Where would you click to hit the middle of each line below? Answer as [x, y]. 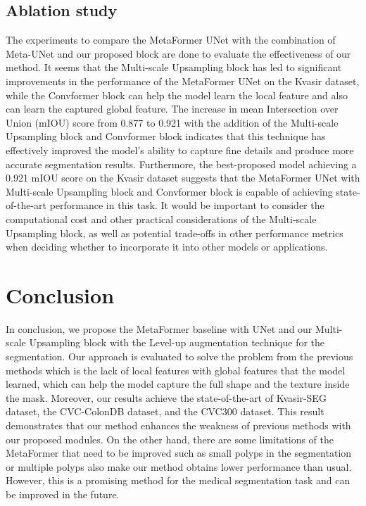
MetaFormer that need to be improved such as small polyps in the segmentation [179, 453]
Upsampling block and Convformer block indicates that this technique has [166, 136]
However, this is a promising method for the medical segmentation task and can [178, 480]
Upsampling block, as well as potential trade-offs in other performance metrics [175, 233]
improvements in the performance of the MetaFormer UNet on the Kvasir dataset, [183, 81]
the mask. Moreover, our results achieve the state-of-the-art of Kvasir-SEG [166, 397]
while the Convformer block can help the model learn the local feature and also [177, 95]
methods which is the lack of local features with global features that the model [176, 370]
